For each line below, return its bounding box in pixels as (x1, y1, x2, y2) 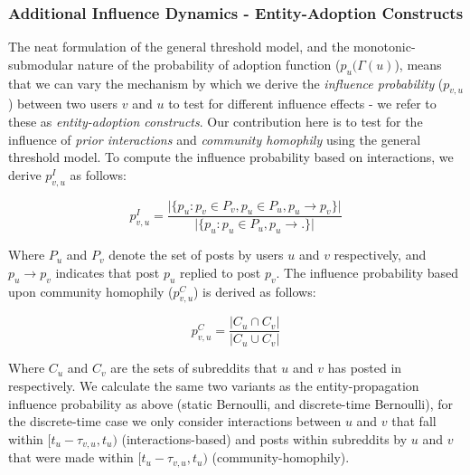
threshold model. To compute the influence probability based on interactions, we (8, 147, 454, 166)
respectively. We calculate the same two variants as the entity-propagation (8, 376, 419, 395)
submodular (8, 54, 74, 73)
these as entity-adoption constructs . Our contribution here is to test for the (8, 112, 423, 130)
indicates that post (55, 262, 160, 281)
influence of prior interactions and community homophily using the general (8, 129, 421, 148)
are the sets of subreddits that (110, 358, 277, 377)
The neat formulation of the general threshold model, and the (8, 37, 350, 56)
